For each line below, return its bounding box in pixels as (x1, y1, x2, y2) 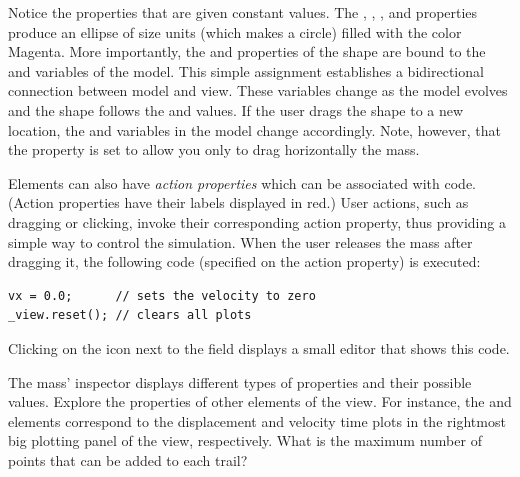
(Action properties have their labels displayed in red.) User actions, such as (8, 192, 469, 213)
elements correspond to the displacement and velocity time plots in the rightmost (8, 410, 506, 431)
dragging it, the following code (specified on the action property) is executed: (8, 251, 481, 272)
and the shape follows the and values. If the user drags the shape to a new (8, 99, 464, 120)
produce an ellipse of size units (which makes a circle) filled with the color (8, 21, 462, 42)
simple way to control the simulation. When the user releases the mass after (8, 231, 473, 252)
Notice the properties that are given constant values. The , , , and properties (8, 2, 478, 22)
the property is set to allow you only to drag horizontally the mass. (8, 139, 420, 160)
